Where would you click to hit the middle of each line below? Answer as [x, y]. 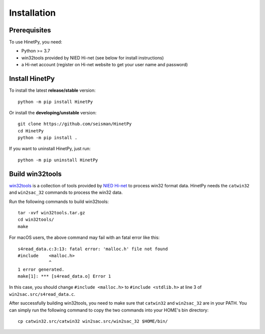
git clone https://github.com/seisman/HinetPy [75, 124]
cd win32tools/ [36, 220]
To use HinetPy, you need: [36, 42]
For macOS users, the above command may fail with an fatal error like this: [84, 237]
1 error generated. [41, 269]
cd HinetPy [31, 131]
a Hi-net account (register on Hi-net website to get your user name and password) [105, 65]
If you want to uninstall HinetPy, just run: [50, 149]
